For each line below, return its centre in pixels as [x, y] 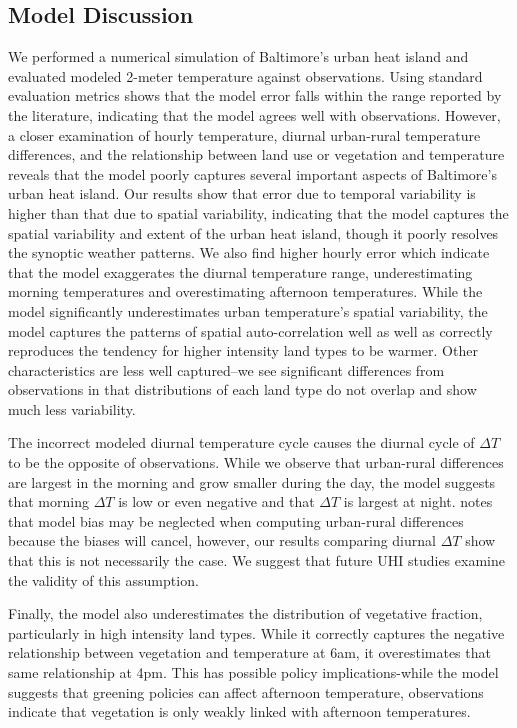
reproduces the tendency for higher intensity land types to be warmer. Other [243, 350]
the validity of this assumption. [103, 579]
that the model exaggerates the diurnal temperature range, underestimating [240, 271]
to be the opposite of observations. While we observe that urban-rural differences [256, 462]
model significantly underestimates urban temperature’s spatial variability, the [248, 310]
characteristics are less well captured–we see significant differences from [226, 369]
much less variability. [72, 408]
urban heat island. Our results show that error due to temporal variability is [242, 193]
